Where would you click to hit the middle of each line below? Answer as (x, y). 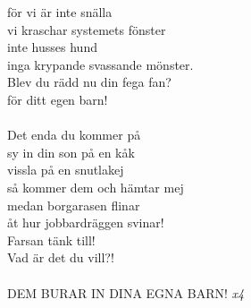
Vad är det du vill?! (61, 257)
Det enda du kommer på (74, 135)
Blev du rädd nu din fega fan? (89, 82)
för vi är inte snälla (60, 12)
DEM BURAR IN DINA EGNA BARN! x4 (126, 292)
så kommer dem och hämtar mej (96, 187)
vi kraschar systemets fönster (87, 29)
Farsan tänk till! (51, 240)
